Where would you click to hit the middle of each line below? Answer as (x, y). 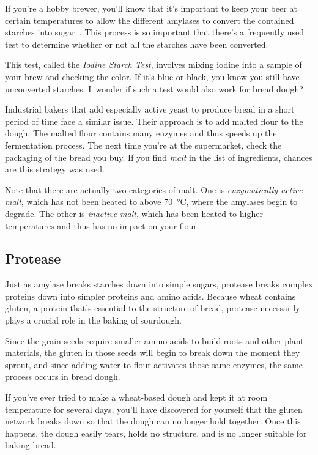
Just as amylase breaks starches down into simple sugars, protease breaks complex (159, 284)
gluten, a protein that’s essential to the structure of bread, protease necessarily (153, 308)
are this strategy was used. (55, 169)
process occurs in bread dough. (63, 376)
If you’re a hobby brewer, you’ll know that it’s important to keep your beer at (151, 8)
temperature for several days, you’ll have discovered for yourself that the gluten (154, 409)
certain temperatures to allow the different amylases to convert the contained (150, 20)
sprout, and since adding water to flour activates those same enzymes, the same (154, 364)
